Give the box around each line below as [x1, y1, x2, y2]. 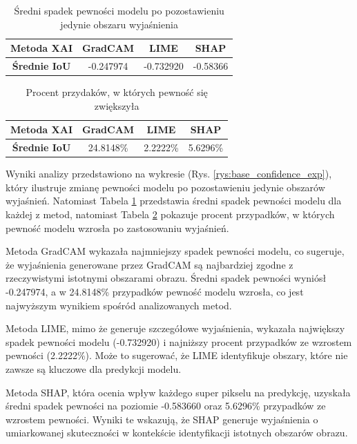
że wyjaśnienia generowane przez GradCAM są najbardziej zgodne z [6, 257, 293, 271]
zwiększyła [94, 98, 139, 113]
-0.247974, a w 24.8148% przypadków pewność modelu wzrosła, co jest [6, 284, 304, 298]
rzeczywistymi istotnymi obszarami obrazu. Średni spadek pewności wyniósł [6, 271, 327, 285]
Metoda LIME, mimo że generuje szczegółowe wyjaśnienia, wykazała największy [6, 321, 345, 336]
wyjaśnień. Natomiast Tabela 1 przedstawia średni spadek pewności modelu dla [6, 193, 342, 208]
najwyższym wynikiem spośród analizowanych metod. [6, 298, 232, 312]
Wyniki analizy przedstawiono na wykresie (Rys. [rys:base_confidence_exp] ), [6, 166, 332, 181]
